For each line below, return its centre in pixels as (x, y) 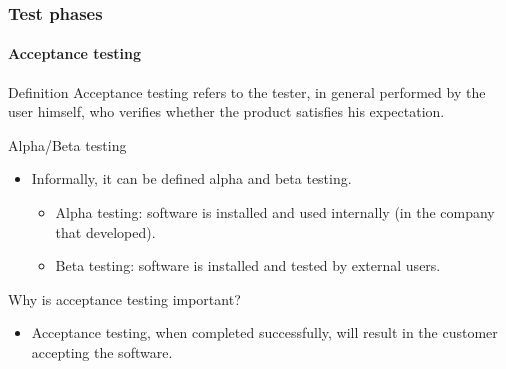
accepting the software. (102, 351)
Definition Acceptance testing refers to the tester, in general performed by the (247, 91)
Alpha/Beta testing (67, 144)
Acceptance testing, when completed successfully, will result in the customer (264, 332)
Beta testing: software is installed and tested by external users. (248, 265)
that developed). (105, 231)
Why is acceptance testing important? (124, 298)
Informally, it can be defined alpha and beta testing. (191, 178)
